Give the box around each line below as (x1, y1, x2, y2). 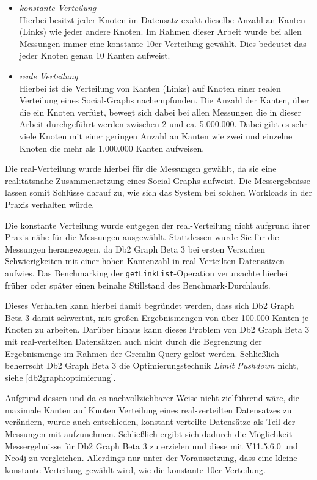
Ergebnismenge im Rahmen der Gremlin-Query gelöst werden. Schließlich (5, 347, 279, 360)
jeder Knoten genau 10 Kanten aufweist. (19, 49, 170, 62)
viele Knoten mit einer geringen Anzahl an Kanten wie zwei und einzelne (19, 129, 293, 142)
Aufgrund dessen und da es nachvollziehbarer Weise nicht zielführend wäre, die (5, 391, 299, 404)
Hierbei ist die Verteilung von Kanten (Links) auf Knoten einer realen (19, 81, 281, 94)
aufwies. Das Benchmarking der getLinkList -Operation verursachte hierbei (5, 266, 288, 279)
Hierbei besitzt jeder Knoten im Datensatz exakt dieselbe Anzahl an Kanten (19, 13, 305, 26)
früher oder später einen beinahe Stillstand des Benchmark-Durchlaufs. (5, 278, 271, 291)
